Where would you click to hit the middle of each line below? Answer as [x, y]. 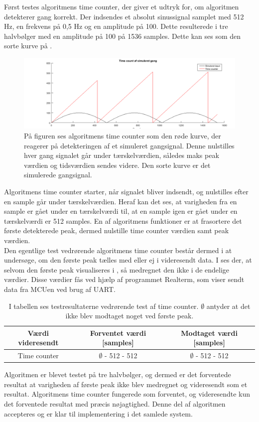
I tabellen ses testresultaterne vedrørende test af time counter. [104, 306]
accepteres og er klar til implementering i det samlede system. [98, 413]
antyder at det [228, 306]
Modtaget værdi [209, 333]
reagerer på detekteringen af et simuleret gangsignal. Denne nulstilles [129, 145]
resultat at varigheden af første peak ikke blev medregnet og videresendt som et [126, 384]
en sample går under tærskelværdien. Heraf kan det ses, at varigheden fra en [121, 201]
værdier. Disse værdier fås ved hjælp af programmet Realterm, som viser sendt [124, 279]
